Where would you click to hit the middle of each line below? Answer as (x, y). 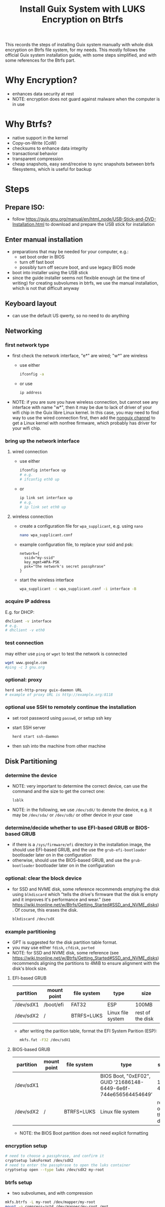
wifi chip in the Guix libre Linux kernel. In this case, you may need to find (85, 413)
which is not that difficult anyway (46, 288)
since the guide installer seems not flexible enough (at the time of (78, 278)
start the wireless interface (47, 580)
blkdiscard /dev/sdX (33, 919)
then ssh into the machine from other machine (59, 746)
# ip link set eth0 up (43, 507)
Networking (24, 331)
